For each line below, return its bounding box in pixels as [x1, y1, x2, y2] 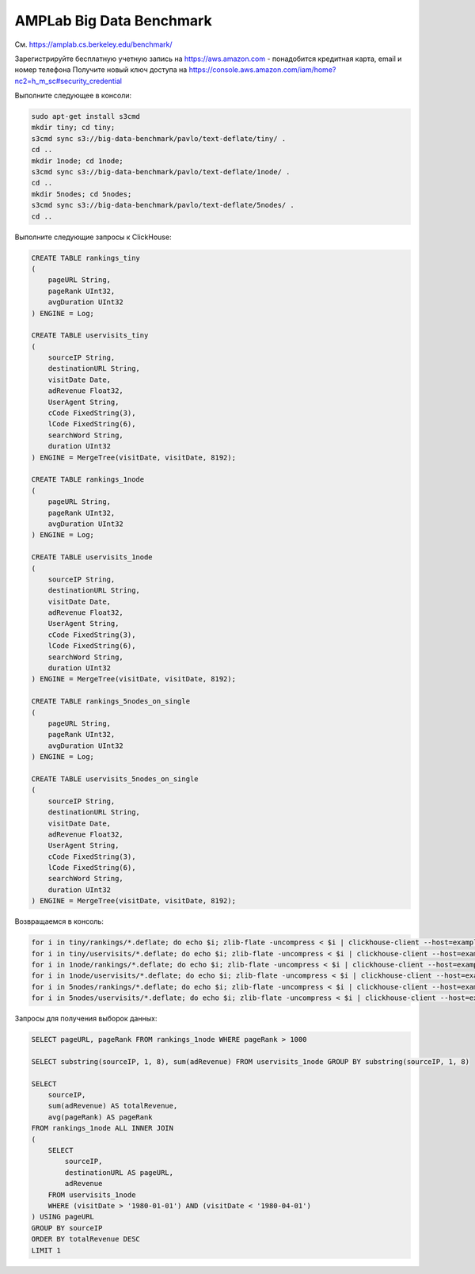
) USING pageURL [31, 1212, 95, 1222]
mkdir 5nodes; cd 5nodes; [31, 189, 132, 198]
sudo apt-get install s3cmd [31, 112, 140, 121]
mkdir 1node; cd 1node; [31, 156, 124, 166]
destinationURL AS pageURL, [64, 1168, 174, 1177]
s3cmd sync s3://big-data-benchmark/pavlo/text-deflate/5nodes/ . [31, 200, 294, 210]
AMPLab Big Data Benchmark [14, 12, 213, 29]
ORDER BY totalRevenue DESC [31, 1234, 140, 1244]
